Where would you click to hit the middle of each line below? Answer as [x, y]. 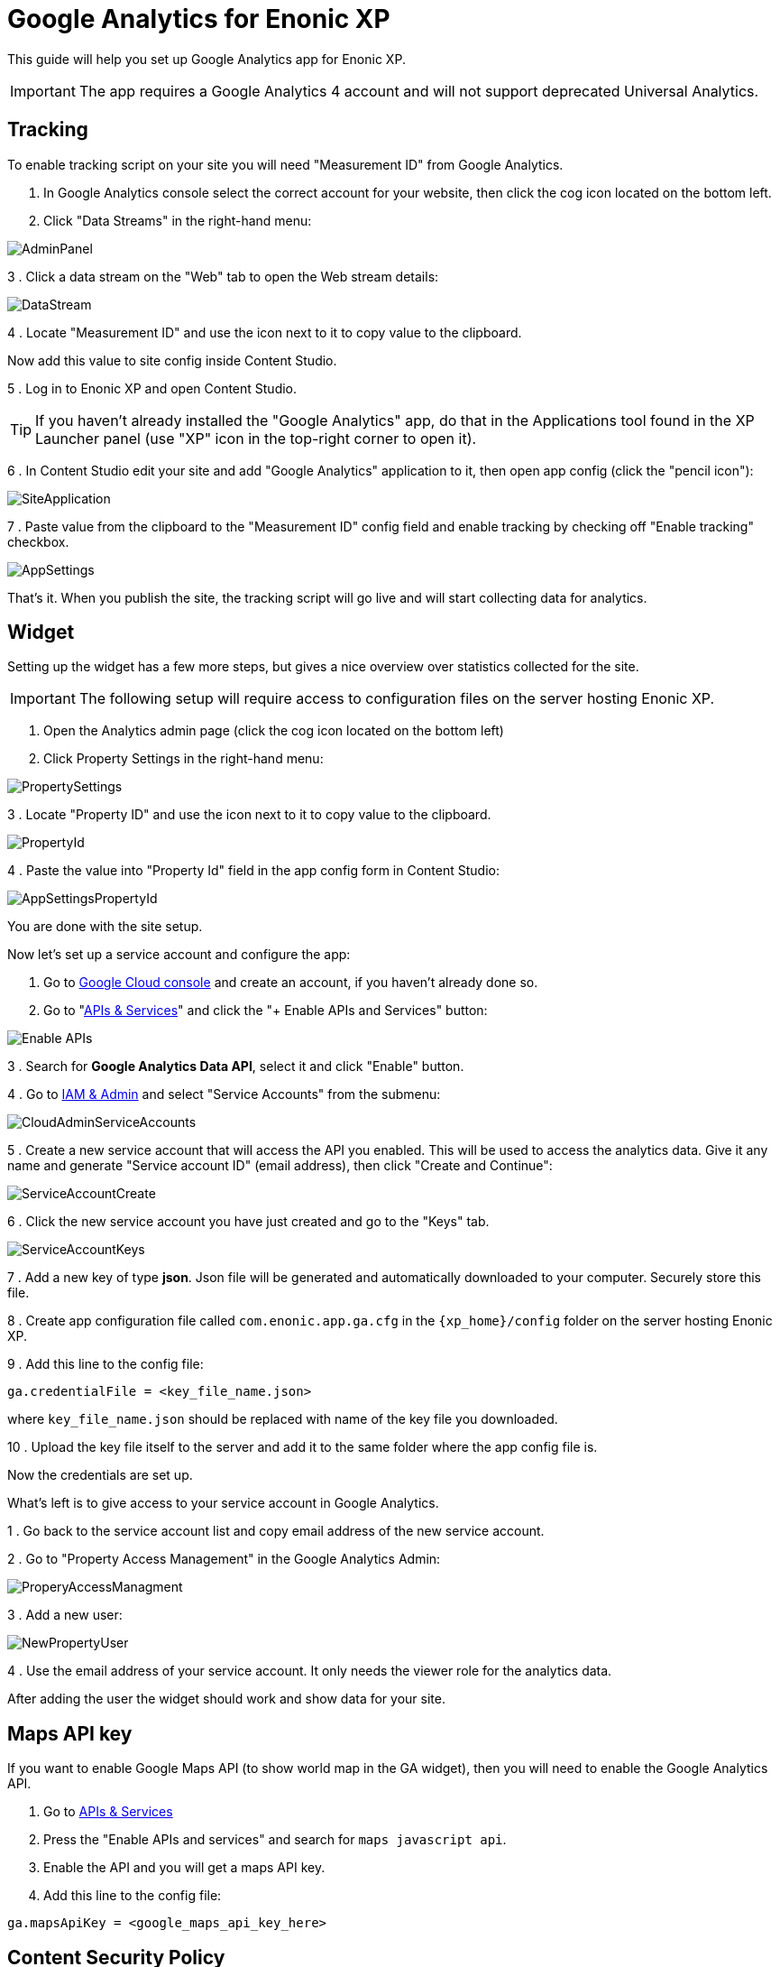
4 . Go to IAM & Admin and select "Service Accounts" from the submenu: [224, 1094]
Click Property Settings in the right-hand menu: [184, 759]
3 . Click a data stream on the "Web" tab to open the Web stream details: [223, 276]
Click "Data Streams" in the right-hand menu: [178, 220]
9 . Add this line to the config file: [106, 1364]
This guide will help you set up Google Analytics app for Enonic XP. [206, 59]
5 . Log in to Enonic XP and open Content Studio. [152, 388]
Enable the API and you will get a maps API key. [184, 1868]
